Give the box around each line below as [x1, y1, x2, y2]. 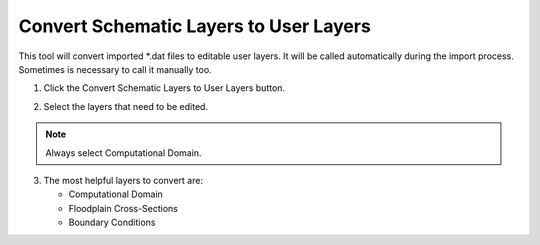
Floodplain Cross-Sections [68, 202, 179, 214]
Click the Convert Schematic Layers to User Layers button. [43, 82, 285, 94]
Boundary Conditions [68, 216, 156, 229]
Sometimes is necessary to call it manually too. [18, 63, 212, 75]
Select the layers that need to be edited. [43, 100, 209, 112]
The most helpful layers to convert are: [43, 174, 204, 186]
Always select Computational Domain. [45, 146, 202, 159]
